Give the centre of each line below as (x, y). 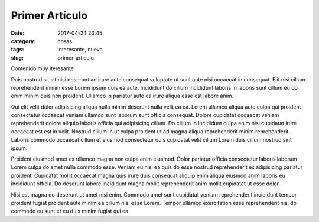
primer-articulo (76, 58)
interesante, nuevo (80, 50)
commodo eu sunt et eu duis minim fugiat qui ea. (70, 211)
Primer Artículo (49, 15)
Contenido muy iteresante (42, 68)
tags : (17, 50)
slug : (17, 58)
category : (23, 41)
